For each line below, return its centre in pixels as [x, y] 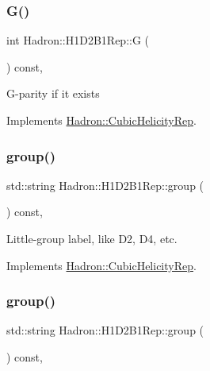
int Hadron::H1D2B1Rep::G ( [78, 40]
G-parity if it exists [53, 93]
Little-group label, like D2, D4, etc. [92, 238]
